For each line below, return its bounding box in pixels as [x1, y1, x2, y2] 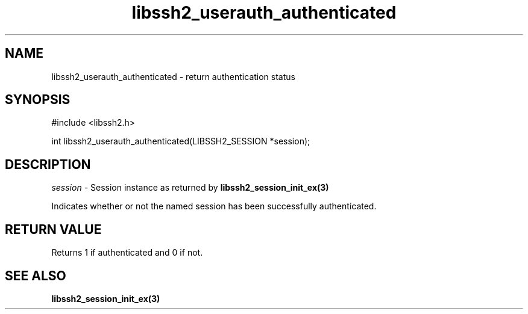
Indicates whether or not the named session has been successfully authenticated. [51, 201, 377, 212]
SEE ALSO [5, 268, 66, 283]
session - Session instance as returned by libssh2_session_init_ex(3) [51, 182, 329, 193]
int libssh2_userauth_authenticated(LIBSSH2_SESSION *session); [51, 136, 310, 147]
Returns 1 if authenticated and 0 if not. [51, 247, 203, 258]
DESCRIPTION [5, 156, 91, 172]
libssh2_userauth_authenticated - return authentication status [51, 71, 295, 82]
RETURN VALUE [5, 221, 102, 237]
